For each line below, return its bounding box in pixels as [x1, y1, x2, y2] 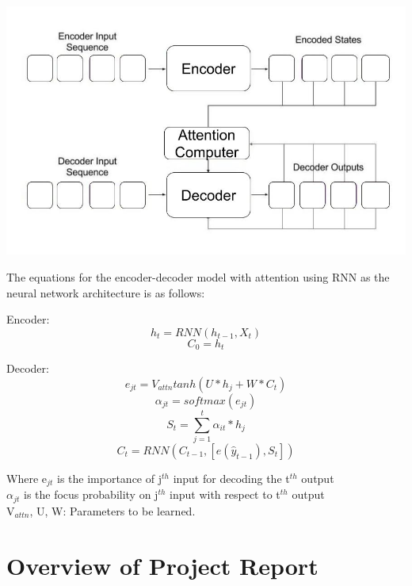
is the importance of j [57, 469, 162, 486]
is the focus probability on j [24, 486, 158, 503]
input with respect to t [170, 486, 280, 503]
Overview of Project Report [6, 549, 319, 581]
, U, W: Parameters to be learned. [29, 502, 196, 519]
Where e [6, 469, 47, 486]
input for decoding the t [173, 469, 290, 486]
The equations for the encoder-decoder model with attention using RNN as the [6, 269, 390, 285]
